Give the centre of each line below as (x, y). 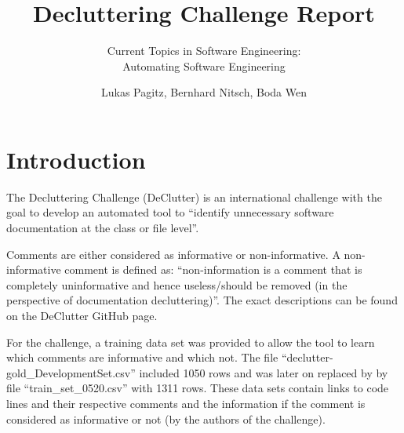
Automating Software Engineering (204, 65)
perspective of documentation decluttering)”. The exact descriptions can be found (202, 300)
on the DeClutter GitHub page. (82, 315)
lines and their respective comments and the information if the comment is (186, 403)
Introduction (76, 159)
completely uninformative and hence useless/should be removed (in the (177, 284)
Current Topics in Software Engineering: (204, 51)
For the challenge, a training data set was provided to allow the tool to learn (191, 342)
